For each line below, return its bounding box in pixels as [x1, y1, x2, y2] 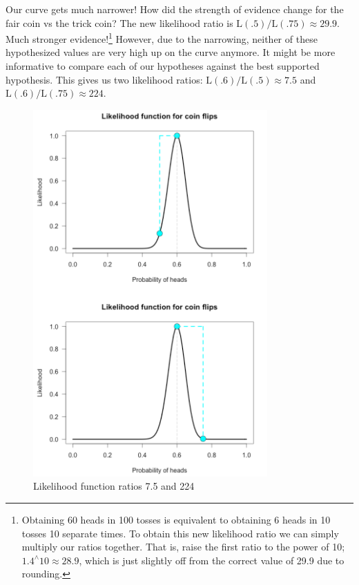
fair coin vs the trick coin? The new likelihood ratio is [6, 15, 233, 30]
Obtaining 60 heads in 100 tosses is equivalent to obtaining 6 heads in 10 [21, 512, 331, 527]
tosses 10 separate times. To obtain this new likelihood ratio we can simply [21, 526, 339, 540]
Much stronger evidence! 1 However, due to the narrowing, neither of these [6, 30, 318, 46]
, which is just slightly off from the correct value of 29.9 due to [79, 553, 345, 567]
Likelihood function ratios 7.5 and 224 [33, 479, 195, 493]
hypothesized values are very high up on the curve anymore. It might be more [6, 45, 336, 59]
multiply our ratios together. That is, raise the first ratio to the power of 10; [21, 539, 345, 554]
